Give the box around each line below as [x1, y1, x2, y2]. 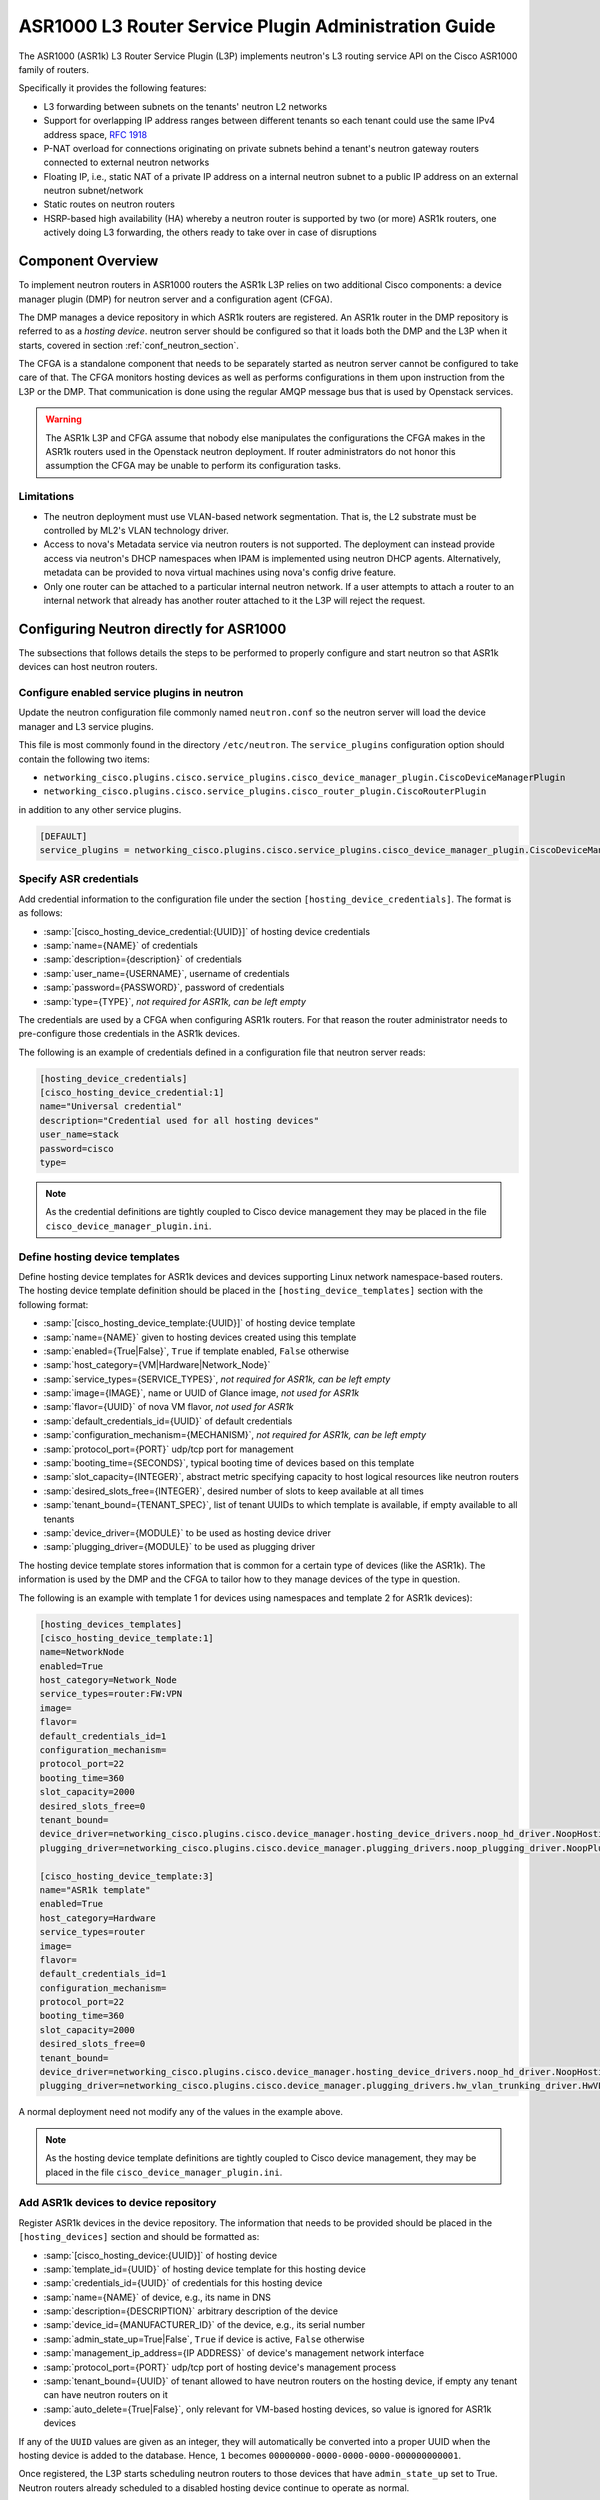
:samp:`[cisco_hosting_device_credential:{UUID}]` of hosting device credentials [43, 925, 370, 937]
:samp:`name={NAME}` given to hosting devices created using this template [43, 1331, 357, 1343]
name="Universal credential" [39, 1101, 183, 1112]
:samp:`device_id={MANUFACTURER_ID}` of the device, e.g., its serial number [43, 2319, 365, 2331]
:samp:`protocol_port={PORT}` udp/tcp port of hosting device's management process [43, 2361, 397, 2373]
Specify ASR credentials [18, 872, 139, 886]
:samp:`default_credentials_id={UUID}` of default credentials [43, 1415, 293, 1427]
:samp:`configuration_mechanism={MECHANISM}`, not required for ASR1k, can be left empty [43, 1429, 427, 1441]
